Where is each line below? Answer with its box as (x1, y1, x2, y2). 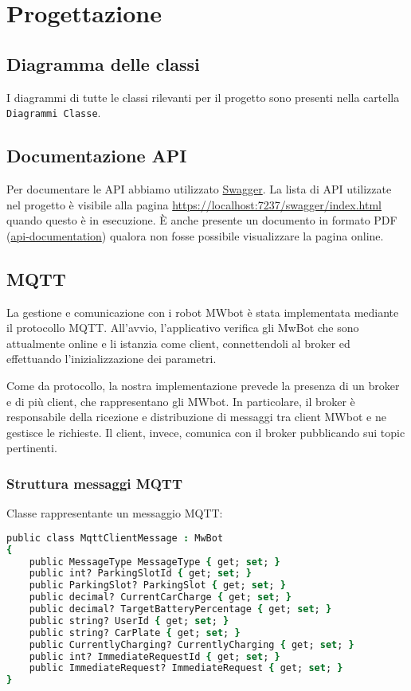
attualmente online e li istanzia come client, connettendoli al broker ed (6, 334, 350, 351)
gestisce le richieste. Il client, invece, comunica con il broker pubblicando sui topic (6, 424, 405, 440)
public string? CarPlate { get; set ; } (29, 627, 241, 638)
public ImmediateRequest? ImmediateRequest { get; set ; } (29, 662, 343, 674)
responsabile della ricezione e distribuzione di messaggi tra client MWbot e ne (6, 408, 386, 425)
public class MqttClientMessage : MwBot (6, 532, 224, 544)
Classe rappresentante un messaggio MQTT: (6, 505, 223, 521)
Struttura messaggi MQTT (6, 473, 182, 493)
